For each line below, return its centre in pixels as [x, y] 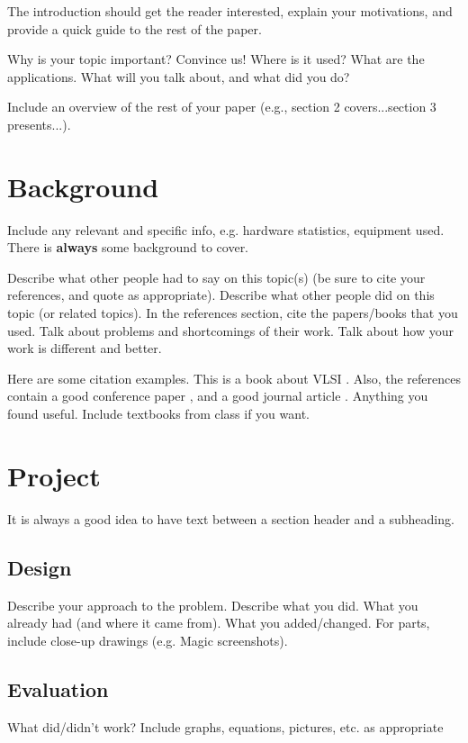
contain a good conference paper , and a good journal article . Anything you [218, 396]
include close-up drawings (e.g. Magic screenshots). [148, 640]
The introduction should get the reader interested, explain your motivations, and [230, 11]
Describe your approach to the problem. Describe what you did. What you [213, 605]
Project [54, 475]
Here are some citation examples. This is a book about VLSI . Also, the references [234, 378]
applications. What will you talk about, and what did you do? [179, 76]
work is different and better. [85, 348]
